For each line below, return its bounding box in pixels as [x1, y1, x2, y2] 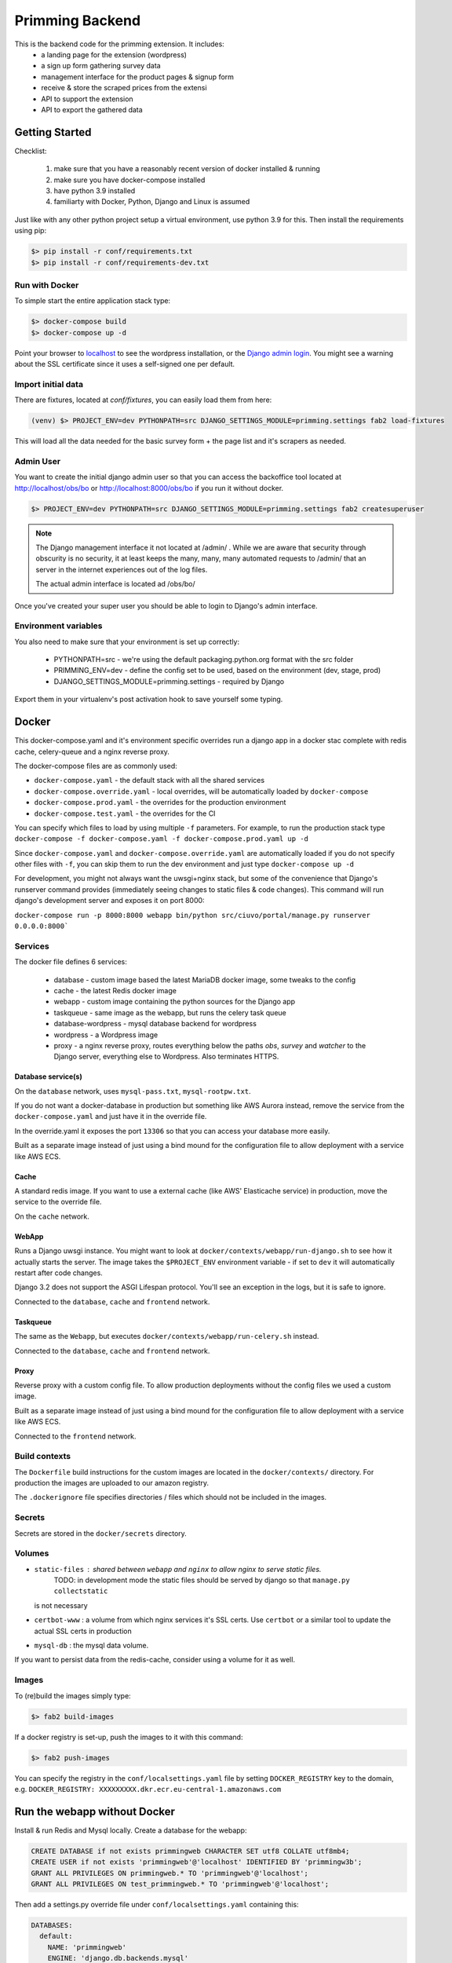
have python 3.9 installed [53, 185, 136, 196]
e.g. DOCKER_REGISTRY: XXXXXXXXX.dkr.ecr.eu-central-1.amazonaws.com [14, 1784, 282, 1793]
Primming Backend [14, 12, 141, 29]
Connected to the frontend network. [14, 1431, 137, 1441]
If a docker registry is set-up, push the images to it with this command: [14, 1732, 243, 1742]
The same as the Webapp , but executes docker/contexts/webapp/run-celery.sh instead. [14, 1332, 319, 1341]
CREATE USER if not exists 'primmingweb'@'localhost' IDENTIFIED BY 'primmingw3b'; [31, 1858, 363, 1866]
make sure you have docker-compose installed [53, 175, 206, 185]
